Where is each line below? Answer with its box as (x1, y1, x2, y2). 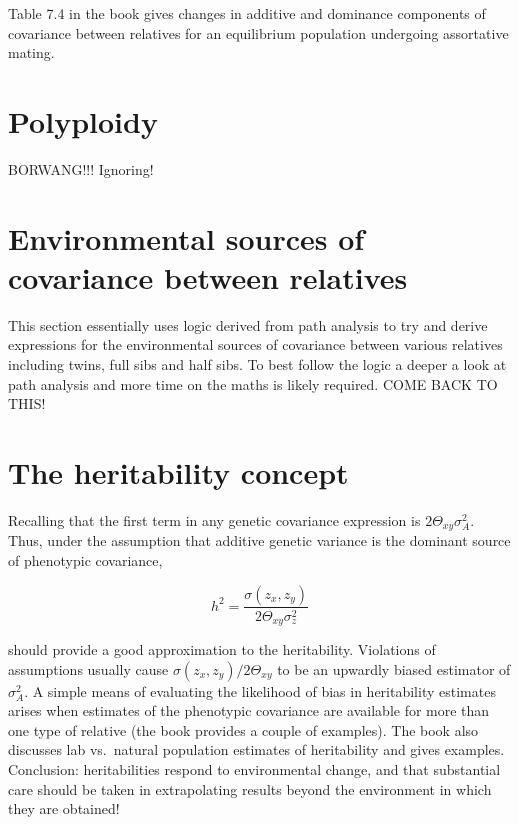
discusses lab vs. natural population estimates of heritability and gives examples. (8, 739, 505, 760)
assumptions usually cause (8, 658, 169, 679)
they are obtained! (8, 798, 120, 819)
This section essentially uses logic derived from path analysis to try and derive (8, 314, 488, 335)
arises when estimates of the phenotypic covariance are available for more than (8, 700, 490, 721)
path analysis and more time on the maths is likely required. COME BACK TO (8, 373, 498, 394)
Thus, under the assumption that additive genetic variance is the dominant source (8, 530, 511, 551)
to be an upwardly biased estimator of (277, 658, 511, 679)
